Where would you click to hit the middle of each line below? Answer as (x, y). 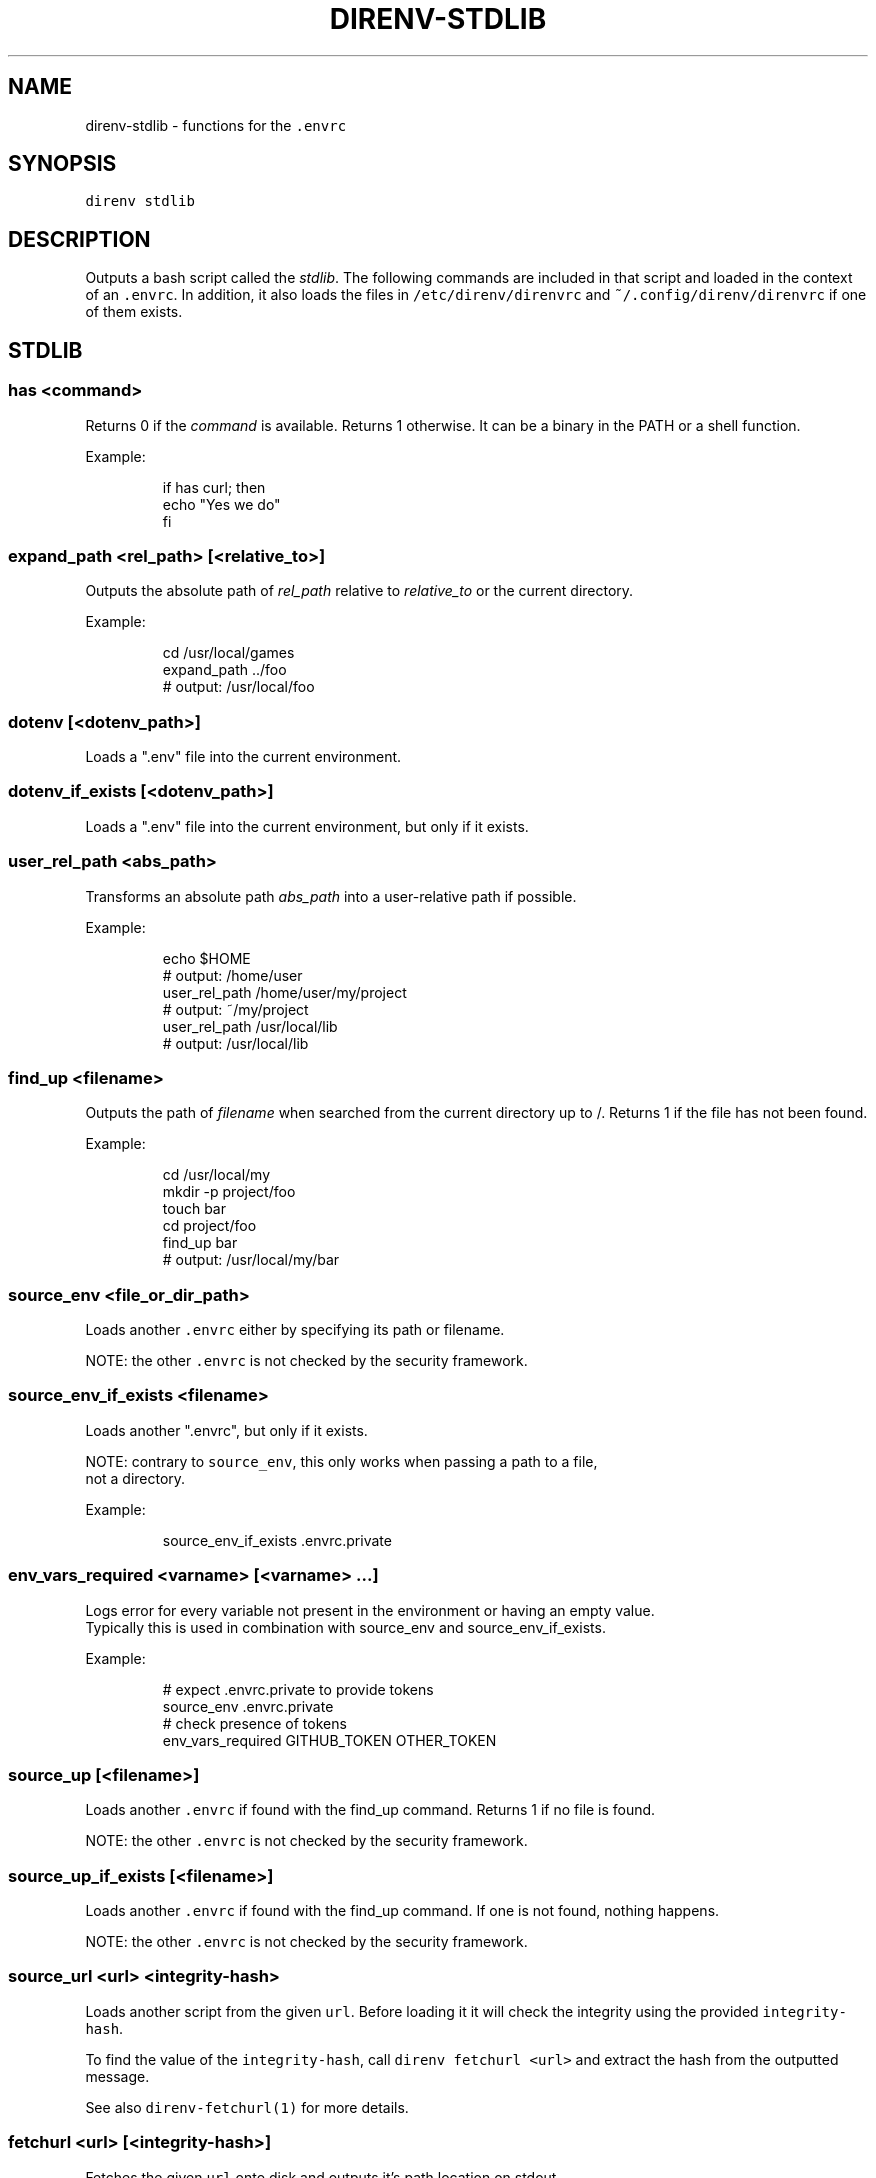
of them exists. (134, 312)
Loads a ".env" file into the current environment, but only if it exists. (307, 826)
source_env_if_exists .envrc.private (277, 1540)
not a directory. (135, 1478)
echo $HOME (206, 958)
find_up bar (200, 1243)
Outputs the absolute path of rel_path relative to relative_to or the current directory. (359, 591)
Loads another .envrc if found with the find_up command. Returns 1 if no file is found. (370, 1810)
